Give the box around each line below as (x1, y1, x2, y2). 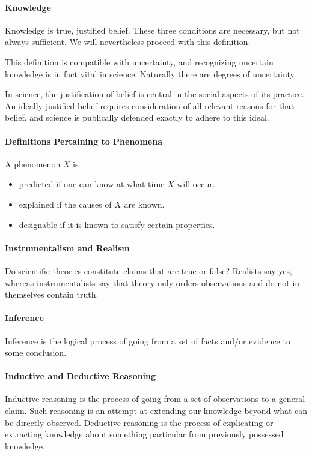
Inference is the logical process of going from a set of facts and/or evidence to (5, 334, 290, 347)
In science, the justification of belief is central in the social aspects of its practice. (5, 88, 304, 100)
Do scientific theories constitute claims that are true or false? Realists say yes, (5, 264, 292, 277)
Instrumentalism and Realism (5, 241, 130, 254)
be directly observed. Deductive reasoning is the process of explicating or (5, 416, 274, 428)
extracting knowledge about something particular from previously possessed (5, 428, 284, 440)
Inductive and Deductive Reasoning (5, 370, 156, 382)
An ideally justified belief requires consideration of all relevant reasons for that (5, 99, 295, 112)
